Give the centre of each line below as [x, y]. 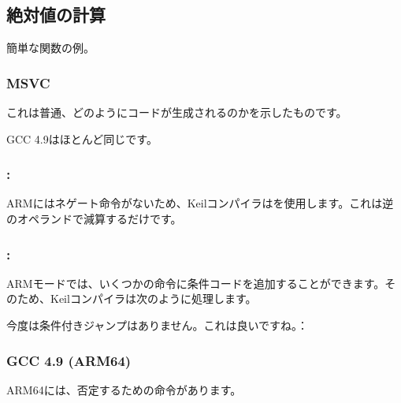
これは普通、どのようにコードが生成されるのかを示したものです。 [177, 112]
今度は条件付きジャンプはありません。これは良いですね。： [158, 325]
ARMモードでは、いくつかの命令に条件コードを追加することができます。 [196, 283]
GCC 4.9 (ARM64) [69, 360]
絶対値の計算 [56, 15]
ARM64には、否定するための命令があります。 [124, 389]
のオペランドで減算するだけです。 [94, 219]
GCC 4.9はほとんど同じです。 [82, 138]
